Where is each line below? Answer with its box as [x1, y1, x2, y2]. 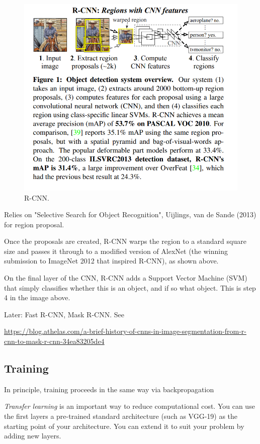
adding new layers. [4, 430, 61, 441]
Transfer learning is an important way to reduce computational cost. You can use [4, 401, 255, 411]
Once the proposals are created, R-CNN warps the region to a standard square [4, 236, 246, 246]
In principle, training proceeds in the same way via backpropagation [4, 384, 214, 394]
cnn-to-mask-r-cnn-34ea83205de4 [4, 336, 105, 346]
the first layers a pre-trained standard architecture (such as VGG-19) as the [4, 411, 238, 421]
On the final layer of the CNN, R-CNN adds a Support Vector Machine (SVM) [4, 273, 247, 283]
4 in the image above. [4, 292, 70, 303]
